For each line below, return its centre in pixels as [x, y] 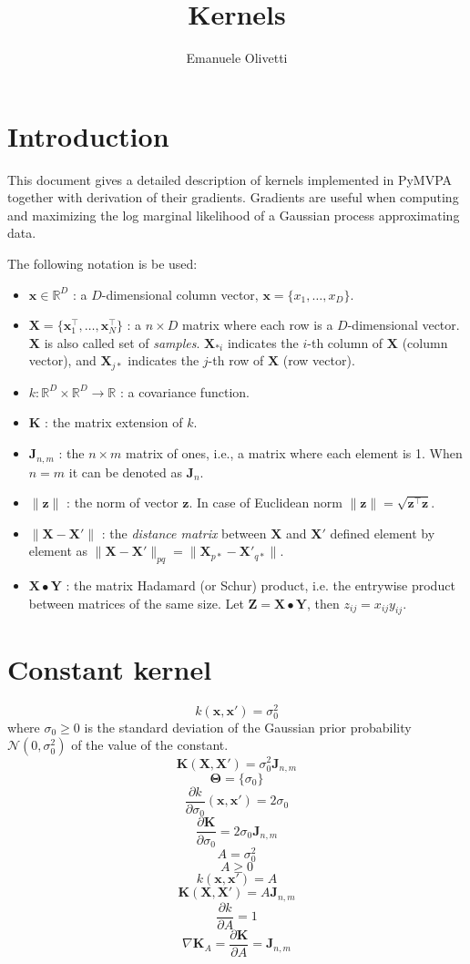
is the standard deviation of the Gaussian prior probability [248, 727]
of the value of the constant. [150, 745]
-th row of [236, 360]
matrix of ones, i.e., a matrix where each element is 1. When [294, 453]
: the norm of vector [123, 503]
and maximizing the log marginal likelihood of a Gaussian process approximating [234, 215]
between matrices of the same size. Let [136, 603]
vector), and [62, 360]
